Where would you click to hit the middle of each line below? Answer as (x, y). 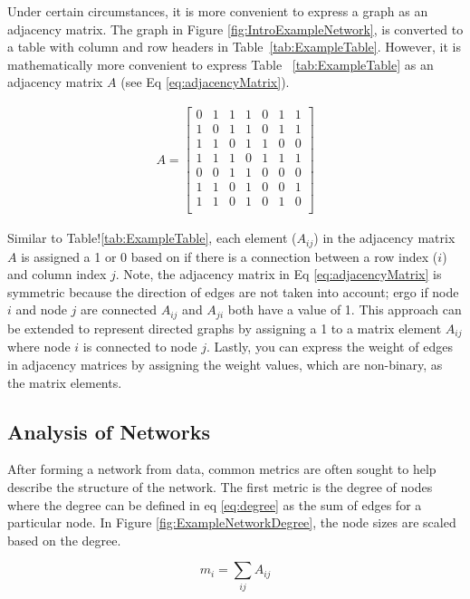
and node (41, 309)
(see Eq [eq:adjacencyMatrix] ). (205, 82)
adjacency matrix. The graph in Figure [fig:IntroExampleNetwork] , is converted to (235, 29)
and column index (57, 274)
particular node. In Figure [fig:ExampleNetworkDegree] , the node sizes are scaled (232, 522)
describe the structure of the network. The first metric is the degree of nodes (220, 486)
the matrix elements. (65, 382)
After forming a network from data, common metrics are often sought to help (222, 469)
